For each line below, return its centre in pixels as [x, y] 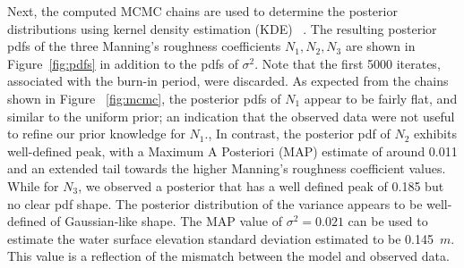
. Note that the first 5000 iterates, [348, 63]
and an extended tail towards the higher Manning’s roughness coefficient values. [227, 168]
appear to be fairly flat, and [381, 98]
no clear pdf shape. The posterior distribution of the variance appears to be [215, 203]
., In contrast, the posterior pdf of [297, 134]
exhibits [435, 134]
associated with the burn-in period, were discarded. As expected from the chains [228, 81]
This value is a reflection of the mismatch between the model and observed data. [228, 256]
